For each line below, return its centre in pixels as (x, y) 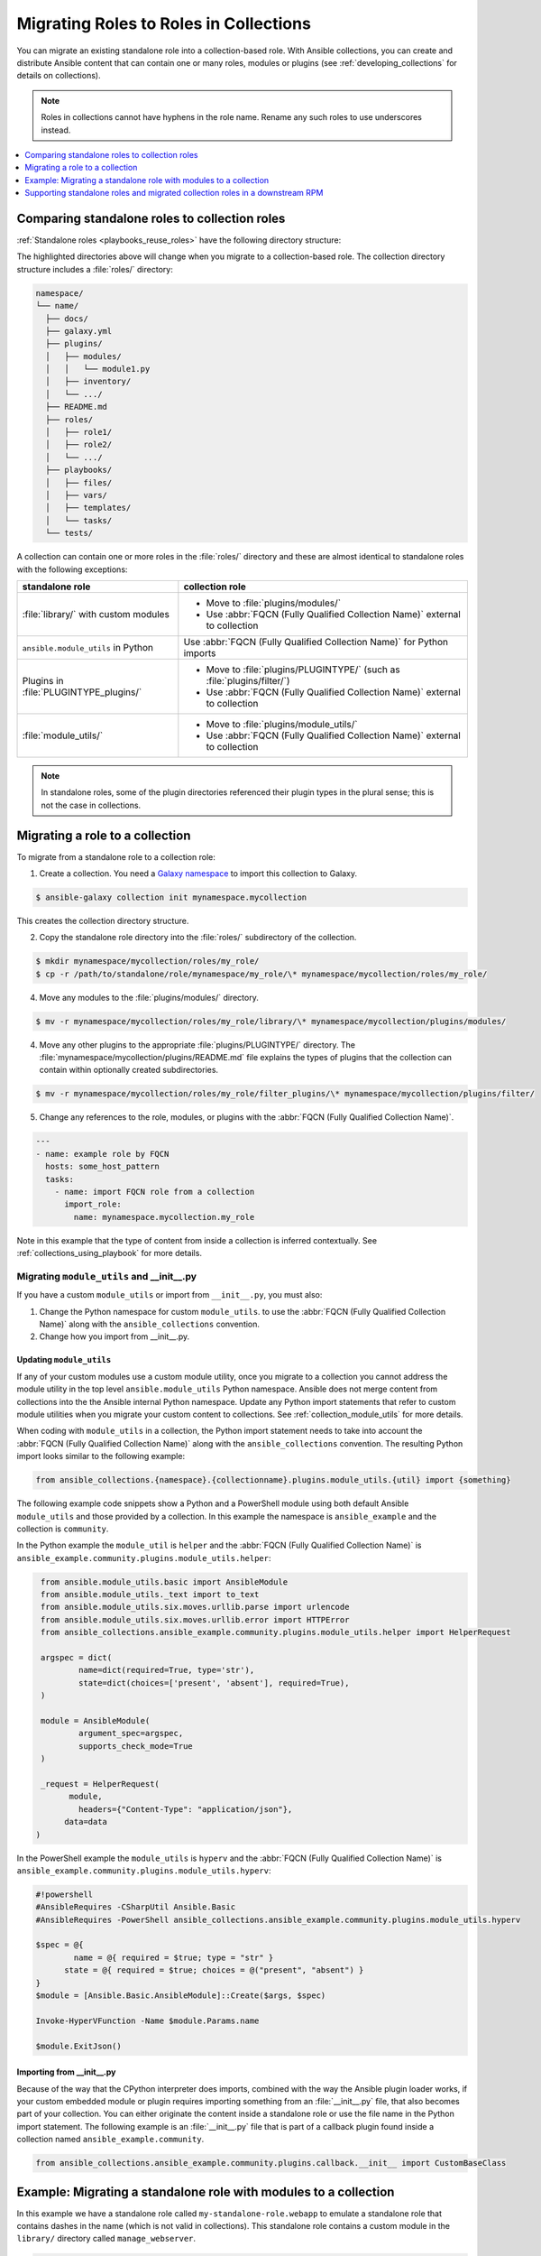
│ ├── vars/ (77, 495)
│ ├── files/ (79, 482)
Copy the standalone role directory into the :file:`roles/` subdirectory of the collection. (198, 938)
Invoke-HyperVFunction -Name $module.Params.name (147, 2020)
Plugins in (43, 680)
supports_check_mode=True (135, 1746)
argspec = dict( (77, 1658)
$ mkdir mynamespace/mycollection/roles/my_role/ (147, 962)
